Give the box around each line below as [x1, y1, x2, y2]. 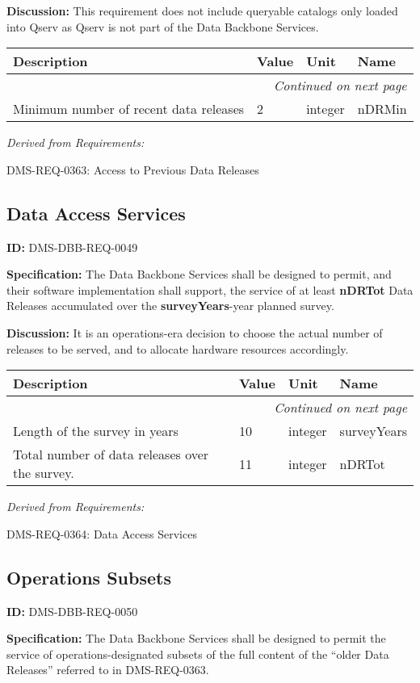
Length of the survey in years [13, 421, 178, 441]
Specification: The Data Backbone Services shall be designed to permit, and [6, 266, 392, 283]
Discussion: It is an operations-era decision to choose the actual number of [6, 324, 383, 341]
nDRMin [357, 99, 407, 119]
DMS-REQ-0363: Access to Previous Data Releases [6, 161, 259, 178]
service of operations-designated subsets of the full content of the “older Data [6, 645, 389, 662]
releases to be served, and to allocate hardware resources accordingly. [6, 340, 349, 357]
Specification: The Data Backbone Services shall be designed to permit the [6, 630, 386, 647]
